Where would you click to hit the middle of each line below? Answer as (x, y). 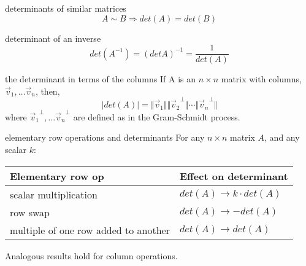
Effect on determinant (234, 176)
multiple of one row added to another (90, 230)
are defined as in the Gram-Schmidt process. (157, 116)
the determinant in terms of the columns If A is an (101, 79)
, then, (48, 91)
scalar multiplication (54, 194)
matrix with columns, (261, 79)
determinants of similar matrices (66, 8)
